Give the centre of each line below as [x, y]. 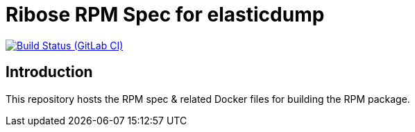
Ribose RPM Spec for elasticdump [165, 15]
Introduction [49, 72]
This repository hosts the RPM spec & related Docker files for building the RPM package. [208, 99]
